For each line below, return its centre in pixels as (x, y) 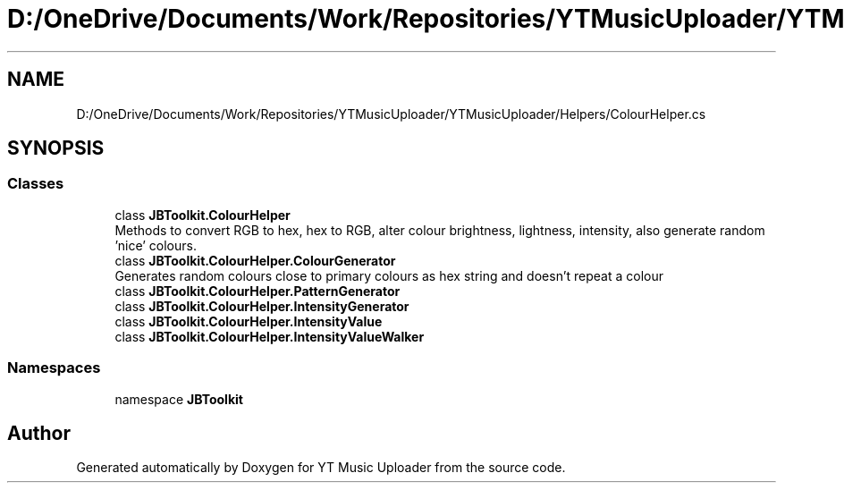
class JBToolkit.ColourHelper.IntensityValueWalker (270, 336)
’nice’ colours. (156, 245)
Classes (36, 184)
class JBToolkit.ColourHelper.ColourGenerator (255, 260)
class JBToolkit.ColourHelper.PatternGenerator (257, 291)
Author (39, 433)
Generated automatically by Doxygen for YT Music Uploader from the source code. (321, 468)
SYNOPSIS (56, 148)
